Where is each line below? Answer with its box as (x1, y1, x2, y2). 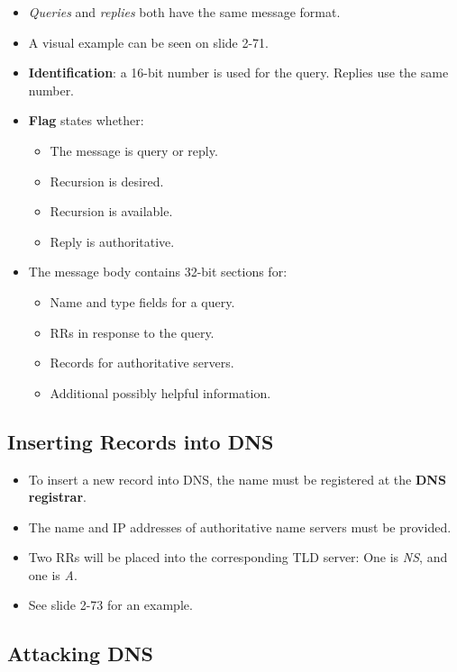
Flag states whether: (28, 111, 144, 130)
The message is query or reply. (50, 141, 218, 159)
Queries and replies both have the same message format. (28, 3, 341, 21)
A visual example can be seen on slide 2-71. (28, 32, 269, 51)
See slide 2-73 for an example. (28, 595, 193, 614)
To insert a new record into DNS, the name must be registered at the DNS (28, 469, 446, 488)
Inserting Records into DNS (7, 427, 274, 455)
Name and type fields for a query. (50, 292, 235, 311)
